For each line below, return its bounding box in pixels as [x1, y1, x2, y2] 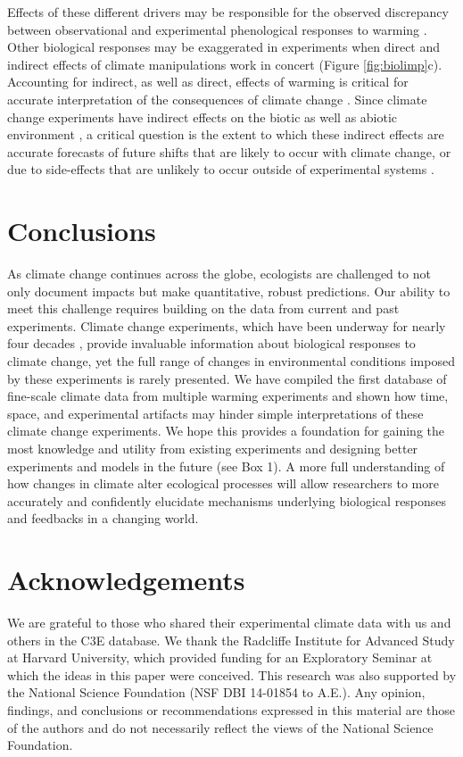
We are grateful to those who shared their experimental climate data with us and [7, 613, 451, 632]
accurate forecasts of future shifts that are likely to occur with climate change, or [7, 142, 451, 161]
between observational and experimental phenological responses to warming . [7, 20, 427, 38]
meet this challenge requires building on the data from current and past [7, 299, 400, 318]
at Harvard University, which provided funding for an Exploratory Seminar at [7, 648, 433, 667]
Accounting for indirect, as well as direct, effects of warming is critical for [7, 72, 409, 91]
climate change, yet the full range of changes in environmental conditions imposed [7, 352, 455, 370]
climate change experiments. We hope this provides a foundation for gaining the [7, 421, 444, 440]
